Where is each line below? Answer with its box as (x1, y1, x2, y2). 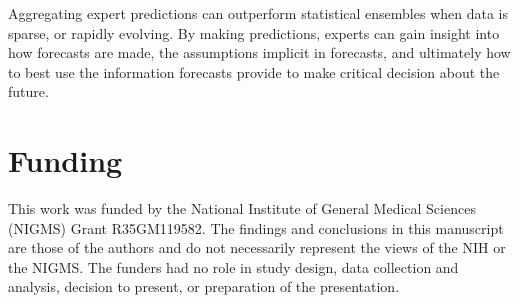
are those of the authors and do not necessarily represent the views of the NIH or (8, 237, 506, 258)
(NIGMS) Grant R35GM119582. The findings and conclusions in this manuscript (8, 217, 504, 238)
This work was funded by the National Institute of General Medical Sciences (8, 198, 476, 219)
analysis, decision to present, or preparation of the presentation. (8, 276, 400, 297)
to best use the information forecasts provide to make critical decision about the (8, 61, 500, 82)
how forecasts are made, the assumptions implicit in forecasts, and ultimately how (8, 42, 511, 63)
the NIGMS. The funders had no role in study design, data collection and (8, 256, 459, 277)
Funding (8, 140, 123, 181)
